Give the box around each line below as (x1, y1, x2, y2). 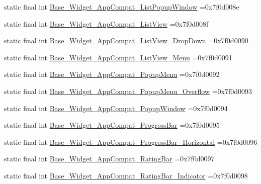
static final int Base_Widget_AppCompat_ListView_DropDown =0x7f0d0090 (4, 35, 248, 46)
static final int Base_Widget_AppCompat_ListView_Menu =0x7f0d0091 (4, 52, 232, 62)
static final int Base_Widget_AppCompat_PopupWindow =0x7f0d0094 (4, 103, 228, 113)
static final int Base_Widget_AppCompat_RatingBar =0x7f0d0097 (4, 153, 215, 164)
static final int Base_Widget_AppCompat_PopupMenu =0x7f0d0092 (4, 69, 220, 79)
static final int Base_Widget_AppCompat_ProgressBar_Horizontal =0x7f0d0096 (4, 136, 257, 147)
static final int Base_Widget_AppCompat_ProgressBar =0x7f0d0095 (4, 120, 220, 130)
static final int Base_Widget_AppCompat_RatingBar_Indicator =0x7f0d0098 (4, 170, 248, 180)
